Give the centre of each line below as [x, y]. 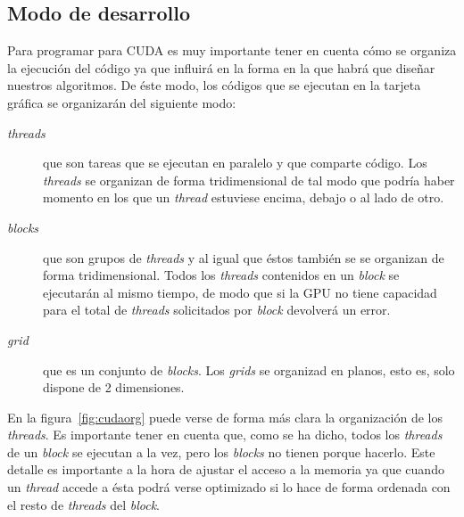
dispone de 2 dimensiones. [114, 387]
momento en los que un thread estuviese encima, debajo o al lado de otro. [244, 197]
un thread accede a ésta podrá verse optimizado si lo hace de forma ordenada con [229, 487]
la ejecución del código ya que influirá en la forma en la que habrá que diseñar [221, 67]
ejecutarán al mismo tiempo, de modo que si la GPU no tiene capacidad [240, 292]
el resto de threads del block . [84, 504]
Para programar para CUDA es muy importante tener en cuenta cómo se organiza [232, 50]
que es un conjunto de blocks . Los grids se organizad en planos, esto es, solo [249, 369]
